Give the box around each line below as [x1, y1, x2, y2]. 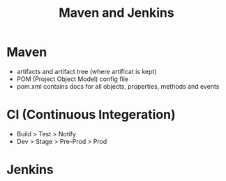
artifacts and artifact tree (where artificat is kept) [16, 67, 157, 75]
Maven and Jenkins [58, 5, 175, 21]
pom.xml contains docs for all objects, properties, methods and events [16, 82, 220, 90]
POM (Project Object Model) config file [16, 75, 129, 83]
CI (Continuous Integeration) [6, 107, 176, 123]
